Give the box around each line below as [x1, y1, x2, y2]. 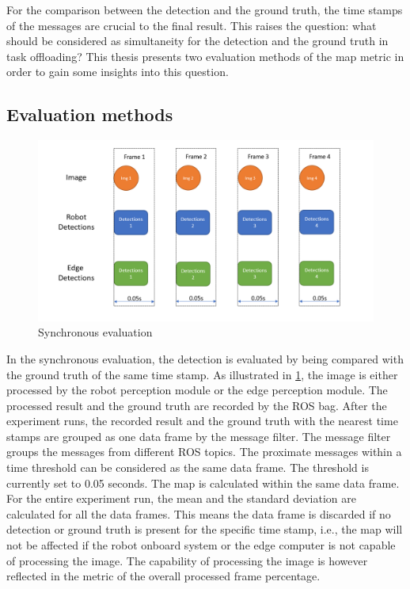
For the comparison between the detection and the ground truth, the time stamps [6, 2, 403, 17]
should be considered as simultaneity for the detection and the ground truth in [6, 32, 389, 49]
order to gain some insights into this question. [6, 63, 229, 80]
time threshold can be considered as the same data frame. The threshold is [6, 459, 369, 476]
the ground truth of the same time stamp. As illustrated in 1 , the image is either [6, 366, 398, 382]
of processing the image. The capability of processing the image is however [6, 552, 368, 568]
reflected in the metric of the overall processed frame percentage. [6, 568, 321, 584]
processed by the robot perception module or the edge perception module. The [6, 382, 388, 398]
